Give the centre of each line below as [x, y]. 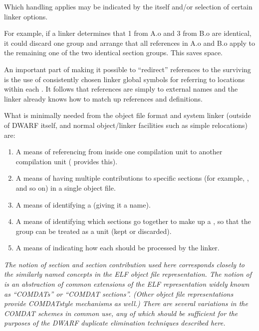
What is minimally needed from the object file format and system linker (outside [128, 115]
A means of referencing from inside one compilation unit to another [119, 152]
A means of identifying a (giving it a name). [83, 204]
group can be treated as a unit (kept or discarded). [94, 231]
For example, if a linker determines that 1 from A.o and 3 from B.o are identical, [128, 33]
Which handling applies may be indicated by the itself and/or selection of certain [128, 6]
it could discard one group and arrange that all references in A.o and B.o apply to [130, 43]
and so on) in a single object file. [66, 187]
